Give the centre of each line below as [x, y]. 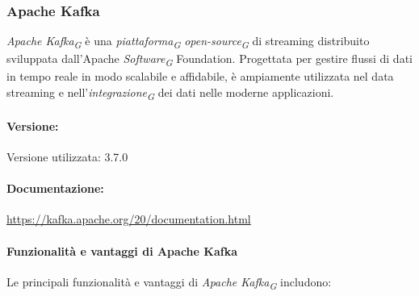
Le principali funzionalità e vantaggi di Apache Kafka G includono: [169, 282]
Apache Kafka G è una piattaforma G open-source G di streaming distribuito [188, 42]
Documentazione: [55, 188]
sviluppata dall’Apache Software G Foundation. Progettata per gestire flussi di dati [209, 60]
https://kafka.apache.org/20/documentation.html [129, 219]
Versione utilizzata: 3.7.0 [67, 156]
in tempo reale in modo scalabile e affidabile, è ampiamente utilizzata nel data [200, 76]
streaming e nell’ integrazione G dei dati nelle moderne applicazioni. [170, 93]
